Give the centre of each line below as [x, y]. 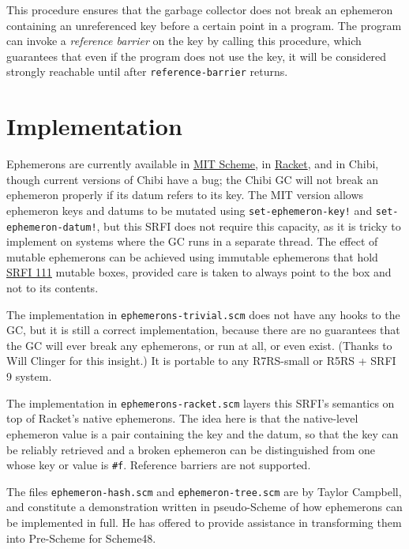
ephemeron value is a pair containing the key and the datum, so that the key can [203, 433]
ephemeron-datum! [52, 227]
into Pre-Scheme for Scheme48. [81, 538]
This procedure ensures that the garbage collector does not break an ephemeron [200, 9]
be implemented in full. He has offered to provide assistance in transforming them [204, 522]
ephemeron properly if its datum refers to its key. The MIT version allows [185, 195]
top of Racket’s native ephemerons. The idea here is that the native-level [182, 418]
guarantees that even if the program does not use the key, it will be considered [197, 56]
